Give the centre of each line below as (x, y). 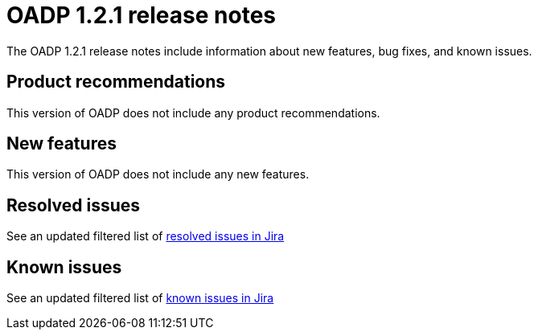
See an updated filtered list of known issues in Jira (140, 298)
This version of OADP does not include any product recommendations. (193, 113)
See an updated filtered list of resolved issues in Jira (146, 236)
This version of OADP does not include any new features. (158, 174)
